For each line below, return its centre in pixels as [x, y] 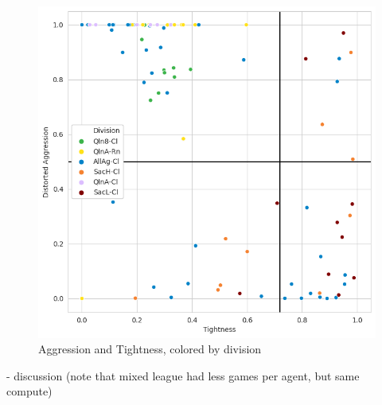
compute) [29, 391]
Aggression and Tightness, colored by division [150, 349]
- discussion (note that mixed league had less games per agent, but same [183, 375]
